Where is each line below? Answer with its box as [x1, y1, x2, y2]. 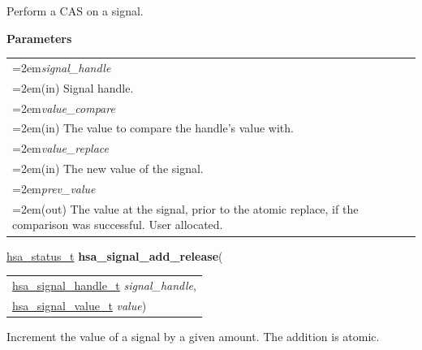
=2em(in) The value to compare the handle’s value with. [12, 119, 294, 136]
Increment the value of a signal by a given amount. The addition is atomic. [6, 327, 380, 344]
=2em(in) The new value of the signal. [12, 160, 204, 177]
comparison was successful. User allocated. [12, 216, 223, 233]
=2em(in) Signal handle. [12, 79, 134, 96]
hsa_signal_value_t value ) [12, 296, 147, 313]
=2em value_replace [12, 140, 110, 157]
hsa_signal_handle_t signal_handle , [12, 276, 196, 293]
